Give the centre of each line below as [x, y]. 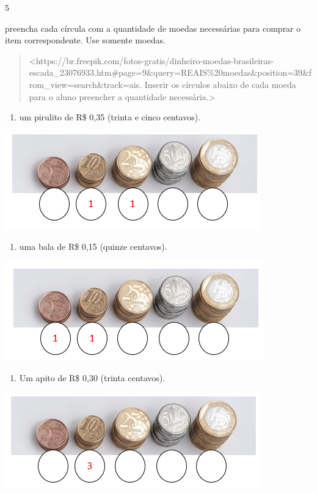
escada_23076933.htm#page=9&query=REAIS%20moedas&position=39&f [170, 72]
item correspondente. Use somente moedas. [85, 40]
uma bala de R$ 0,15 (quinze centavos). [93, 246]
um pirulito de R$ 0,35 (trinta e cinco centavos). [110, 117]
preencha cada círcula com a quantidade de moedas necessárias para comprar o [153, 28]
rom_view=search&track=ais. [86, 84]
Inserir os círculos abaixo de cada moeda [220, 84]
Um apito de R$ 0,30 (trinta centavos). [92, 377]
